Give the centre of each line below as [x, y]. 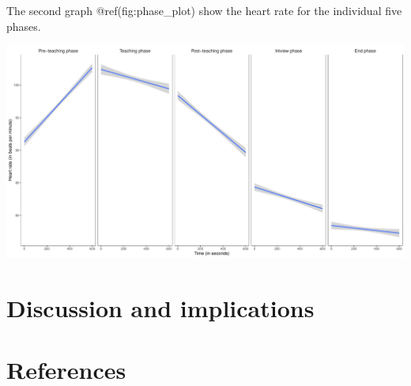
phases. [24, 26]
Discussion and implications [160, 307]
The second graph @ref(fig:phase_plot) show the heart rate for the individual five [204, 10]
